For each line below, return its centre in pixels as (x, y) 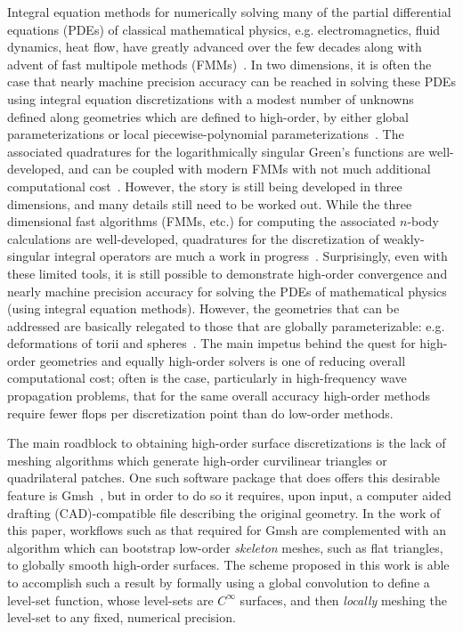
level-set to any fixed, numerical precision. (122, 617)
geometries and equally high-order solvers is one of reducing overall (223, 360)
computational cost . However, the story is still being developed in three (205, 186)
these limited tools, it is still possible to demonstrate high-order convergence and (227, 273)
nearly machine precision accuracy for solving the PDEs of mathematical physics (227, 291)
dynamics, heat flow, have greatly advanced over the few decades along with (215, 47)
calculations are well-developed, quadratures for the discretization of (193, 238)
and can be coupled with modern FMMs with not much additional (249, 169)
